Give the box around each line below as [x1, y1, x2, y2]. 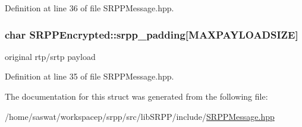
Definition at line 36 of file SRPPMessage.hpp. [5, 2, 174, 14]
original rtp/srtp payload [5, 50, 96, 62]
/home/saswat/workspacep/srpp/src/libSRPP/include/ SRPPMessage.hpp [5, 110, 275, 122]
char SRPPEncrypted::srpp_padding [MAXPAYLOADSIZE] [5, 27, 298, 42]
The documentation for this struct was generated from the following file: [5, 90, 268, 102]
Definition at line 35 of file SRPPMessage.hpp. [5, 70, 174, 82]
